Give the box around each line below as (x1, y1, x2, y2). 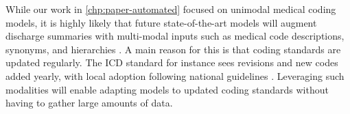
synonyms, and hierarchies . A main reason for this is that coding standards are (5, 42, 341, 56)
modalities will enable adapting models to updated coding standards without (5, 82, 329, 96)
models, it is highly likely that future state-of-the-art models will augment (5, 15, 317, 29)
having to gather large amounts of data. (5, 96, 173, 110)
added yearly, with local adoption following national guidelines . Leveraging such (5, 68, 345, 83)
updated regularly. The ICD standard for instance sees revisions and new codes (5, 55, 338, 70)
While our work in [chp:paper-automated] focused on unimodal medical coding (5, 2, 336, 16)
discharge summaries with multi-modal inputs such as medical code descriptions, (5, 29, 345, 43)
